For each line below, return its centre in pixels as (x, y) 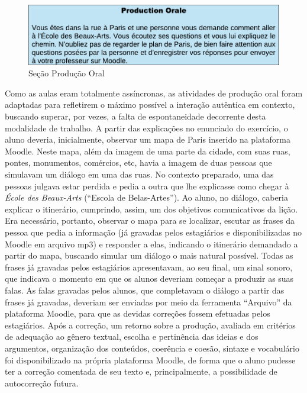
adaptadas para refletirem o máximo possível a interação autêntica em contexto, (150, 104)
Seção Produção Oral (67, 73)
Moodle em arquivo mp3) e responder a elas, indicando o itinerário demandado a (151, 244)
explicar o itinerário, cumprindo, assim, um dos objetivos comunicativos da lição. (151, 209)
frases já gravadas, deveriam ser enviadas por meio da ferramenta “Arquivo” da (148, 302)
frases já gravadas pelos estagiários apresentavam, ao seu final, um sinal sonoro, (149, 267)
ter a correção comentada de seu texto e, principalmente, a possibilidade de (141, 371)
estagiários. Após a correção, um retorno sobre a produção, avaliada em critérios (150, 325)
